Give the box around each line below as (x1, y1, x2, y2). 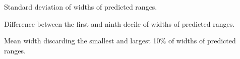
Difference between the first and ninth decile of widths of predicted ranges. (4, 18, 235, 29)
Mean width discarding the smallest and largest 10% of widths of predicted (4, 35, 236, 46)
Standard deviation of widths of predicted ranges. (4, 2, 157, 12)
